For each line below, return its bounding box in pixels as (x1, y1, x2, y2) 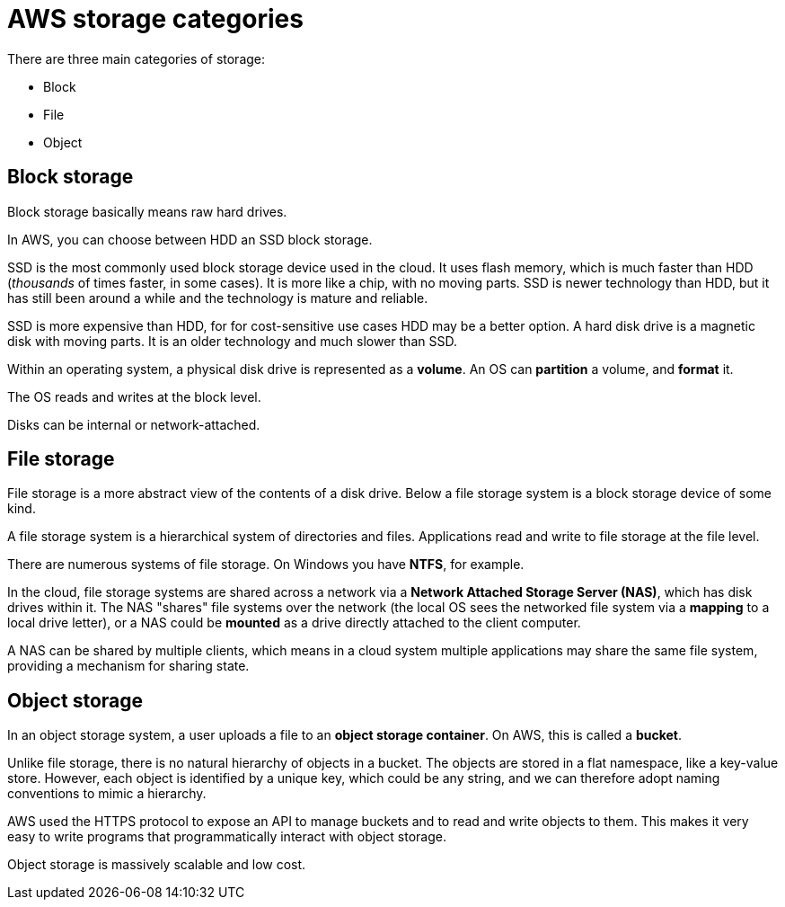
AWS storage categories (7, 4, 304, 34)
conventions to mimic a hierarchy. (7, 786, 207, 802)
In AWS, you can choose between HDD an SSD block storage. (7, 231, 373, 247)
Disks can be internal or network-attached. (7, 416, 260, 432)
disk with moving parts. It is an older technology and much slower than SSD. (7, 333, 457, 349)
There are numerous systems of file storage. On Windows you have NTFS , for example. (7, 556, 525, 573)
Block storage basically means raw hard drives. (7, 203, 287, 219)
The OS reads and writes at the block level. (7, 388, 261, 405)
